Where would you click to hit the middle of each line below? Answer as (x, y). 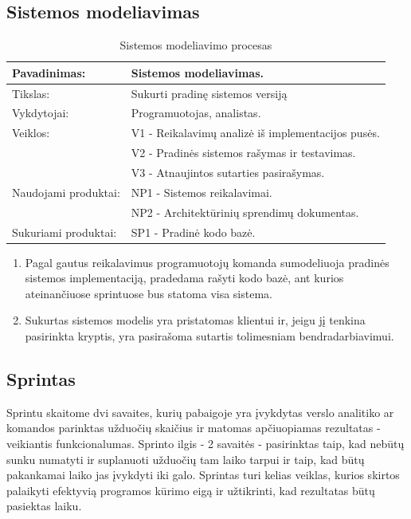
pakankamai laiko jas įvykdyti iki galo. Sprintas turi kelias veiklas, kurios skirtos (203, 475)
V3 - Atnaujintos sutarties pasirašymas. (228, 173)
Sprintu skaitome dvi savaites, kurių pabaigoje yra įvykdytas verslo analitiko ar (200, 412)
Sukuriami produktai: (65, 232)
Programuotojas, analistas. (196, 113)
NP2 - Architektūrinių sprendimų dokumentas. (245, 212)
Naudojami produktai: (66, 192)
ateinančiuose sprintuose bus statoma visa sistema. (149, 293)
